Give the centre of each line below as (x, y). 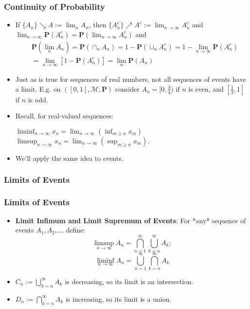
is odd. (38, 99)
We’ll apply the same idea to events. (69, 158)
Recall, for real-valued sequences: (64, 116)
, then (98, 25)
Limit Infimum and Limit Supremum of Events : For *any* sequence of (131, 220)
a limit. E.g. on (38, 88)
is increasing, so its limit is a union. (118, 299)
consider (127, 88)
